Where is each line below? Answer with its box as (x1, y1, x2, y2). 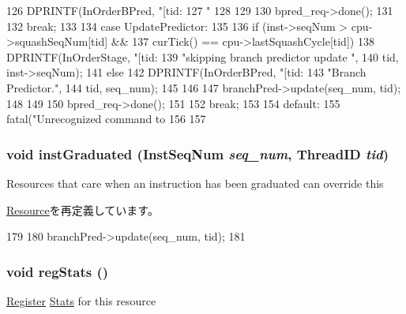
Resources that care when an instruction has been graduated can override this (6, 174, 384, 191)
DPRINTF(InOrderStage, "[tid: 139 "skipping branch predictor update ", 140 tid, (6, 48, 399, 65)
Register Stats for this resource (6, 292, 156, 308)
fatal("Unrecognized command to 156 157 (6, 110, 206, 127)
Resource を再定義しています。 (6, 201, 159, 218)
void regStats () (6, 261, 109, 281)
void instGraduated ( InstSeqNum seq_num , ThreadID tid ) (6, 144, 389, 163)
